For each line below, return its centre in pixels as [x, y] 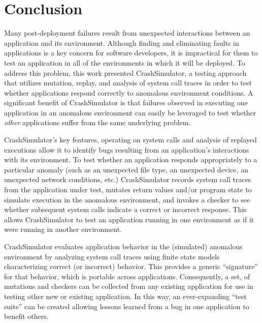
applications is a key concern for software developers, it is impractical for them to [131, 53]
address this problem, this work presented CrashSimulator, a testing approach [125, 72]
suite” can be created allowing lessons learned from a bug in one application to [127, 306]
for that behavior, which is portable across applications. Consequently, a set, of [127, 276]
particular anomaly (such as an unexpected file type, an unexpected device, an [126, 169]
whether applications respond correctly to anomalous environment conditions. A [129, 92]
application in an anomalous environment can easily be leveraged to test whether [130, 112]
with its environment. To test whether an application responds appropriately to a [131, 159]
